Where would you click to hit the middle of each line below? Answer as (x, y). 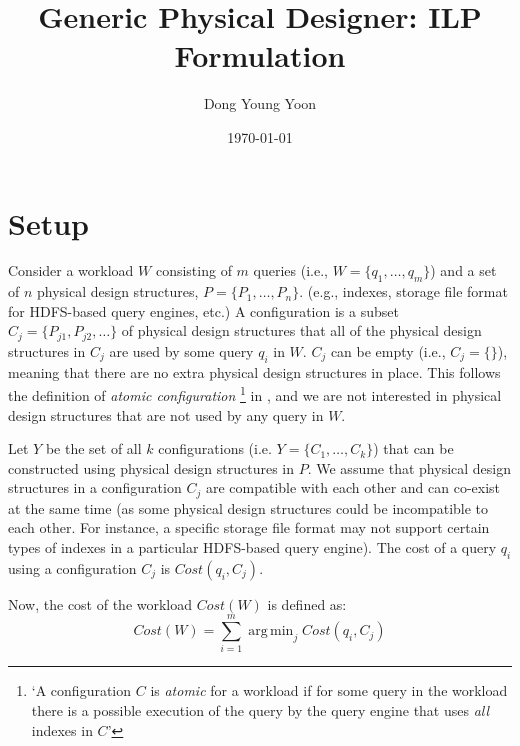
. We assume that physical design (409, 467)
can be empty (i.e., (388, 350)
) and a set (463, 270)
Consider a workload (71, 270)
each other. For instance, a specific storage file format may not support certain (249, 527)
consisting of (193, 270)
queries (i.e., (290, 270)
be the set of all (93, 448)
